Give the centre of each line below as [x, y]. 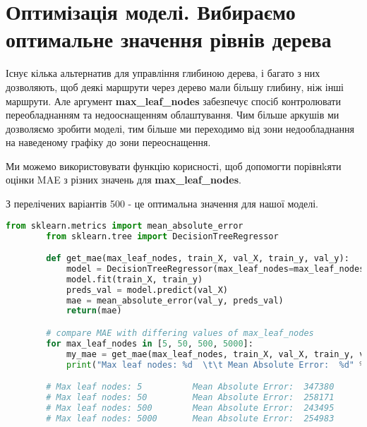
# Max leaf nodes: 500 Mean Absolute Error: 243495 [190, 408]
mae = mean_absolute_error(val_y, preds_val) [175, 300]
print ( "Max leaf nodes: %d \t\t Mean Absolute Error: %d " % [215, 365]
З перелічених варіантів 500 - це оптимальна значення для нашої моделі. [162, 204]
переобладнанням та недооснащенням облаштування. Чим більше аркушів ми [173, 115]
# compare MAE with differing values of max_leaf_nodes [180, 333]
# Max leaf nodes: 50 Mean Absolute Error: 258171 [190, 397]
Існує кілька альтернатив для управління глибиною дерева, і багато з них [163, 73]
